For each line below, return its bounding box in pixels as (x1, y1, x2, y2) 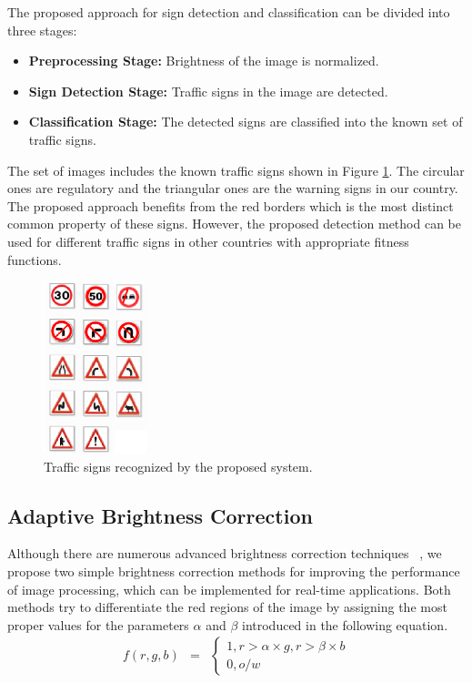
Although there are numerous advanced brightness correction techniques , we (7, 544, 442, 563)
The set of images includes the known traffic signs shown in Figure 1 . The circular (7, 160, 465, 179)
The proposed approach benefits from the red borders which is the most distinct (7, 196, 454, 215)
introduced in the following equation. (241, 615, 448, 634)
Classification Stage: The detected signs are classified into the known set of (28, 112, 463, 131)
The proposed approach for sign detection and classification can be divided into (7, 3, 450, 21)
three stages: (7, 20, 77, 39)
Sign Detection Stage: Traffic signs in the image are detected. (28, 81, 388, 100)
